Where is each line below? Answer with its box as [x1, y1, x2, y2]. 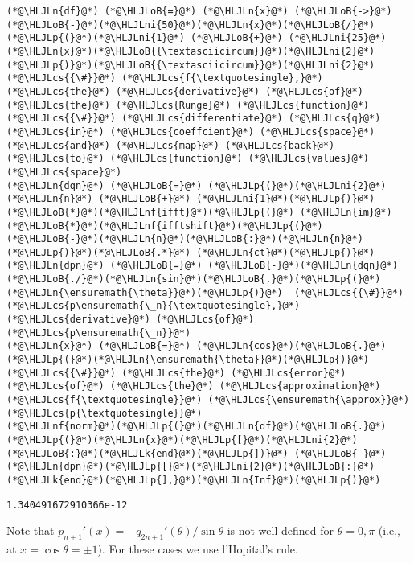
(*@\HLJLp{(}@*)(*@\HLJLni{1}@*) [6, 32, 185, 44]
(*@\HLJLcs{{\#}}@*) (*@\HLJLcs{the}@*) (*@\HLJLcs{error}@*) [6, 367, 346, 379]
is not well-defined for [227, 522, 334, 539]
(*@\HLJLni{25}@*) [288, 32, 387, 44]
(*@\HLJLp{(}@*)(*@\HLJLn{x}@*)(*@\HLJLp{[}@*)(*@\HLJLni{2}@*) [6, 434, 358, 446]
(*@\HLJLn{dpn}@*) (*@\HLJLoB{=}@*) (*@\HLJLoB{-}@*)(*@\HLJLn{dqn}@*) [6, 260, 398, 272]
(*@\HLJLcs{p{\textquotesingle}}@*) [6, 407, 203, 419]
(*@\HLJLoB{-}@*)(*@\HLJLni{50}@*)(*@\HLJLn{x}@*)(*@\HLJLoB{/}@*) [6, 18, 375, 31]
